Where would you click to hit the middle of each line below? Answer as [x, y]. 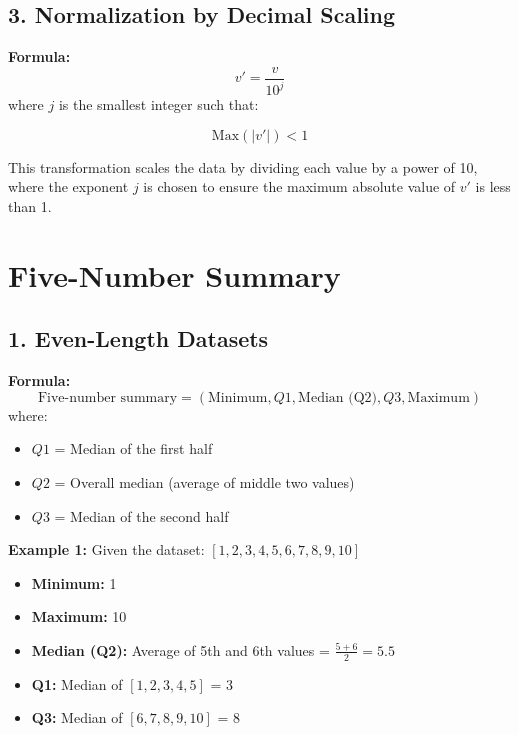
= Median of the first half [133, 448]
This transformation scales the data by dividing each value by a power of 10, [243, 166]
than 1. [30, 205]
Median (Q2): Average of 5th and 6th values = [180, 649]
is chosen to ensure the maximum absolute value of [299, 186]
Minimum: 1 [74, 582]
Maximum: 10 [79, 616]
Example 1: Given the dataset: [106, 549]
